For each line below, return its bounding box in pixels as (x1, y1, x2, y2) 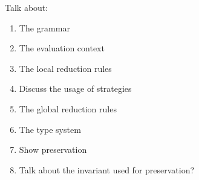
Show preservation (19, 143, 87, 156)
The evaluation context (19, 42, 105, 54)
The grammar (19, 21, 70, 34)
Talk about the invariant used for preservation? (19, 163, 195, 176)
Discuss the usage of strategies (19, 82, 132, 95)
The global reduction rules (19, 102, 117, 115)
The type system (19, 123, 81, 135)
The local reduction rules (19, 62, 112, 74)
